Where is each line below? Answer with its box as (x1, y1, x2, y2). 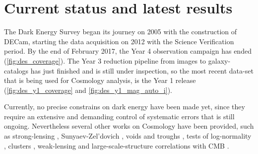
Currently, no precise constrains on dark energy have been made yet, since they (4, 101, 245, 112)
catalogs (4, 65, 29, 76)
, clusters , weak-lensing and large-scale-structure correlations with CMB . (4, 140, 229, 151)
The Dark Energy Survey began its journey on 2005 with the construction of (4, 26, 237, 37)
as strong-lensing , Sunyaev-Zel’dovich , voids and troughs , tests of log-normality (4, 131, 252, 141)
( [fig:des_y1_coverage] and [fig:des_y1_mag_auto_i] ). (4, 84, 172, 95)
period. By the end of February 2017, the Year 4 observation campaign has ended (4, 46, 252, 56)
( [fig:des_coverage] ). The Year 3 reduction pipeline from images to (4, 55, 206, 66)
